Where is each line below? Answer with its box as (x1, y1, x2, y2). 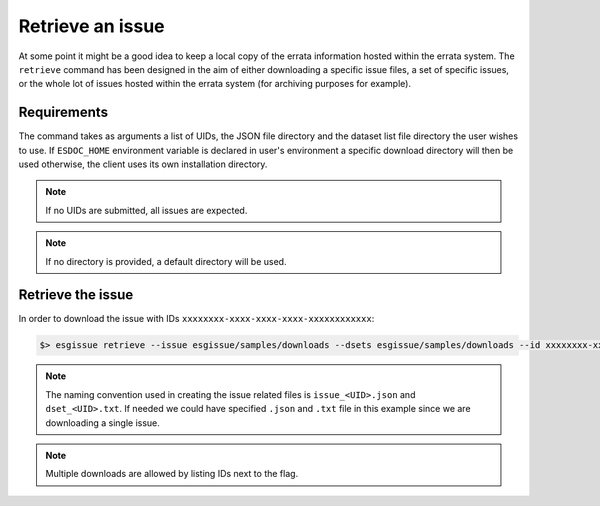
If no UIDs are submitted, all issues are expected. (45, 204, 248, 216)
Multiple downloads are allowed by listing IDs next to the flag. (45, 468, 299, 480)
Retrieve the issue (18, 286, 134, 304)
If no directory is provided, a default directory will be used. (45, 255, 287, 267)
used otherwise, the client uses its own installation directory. (18, 158, 268, 170)
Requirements (18, 104, 109, 121)
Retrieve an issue (18, 15, 165, 37)
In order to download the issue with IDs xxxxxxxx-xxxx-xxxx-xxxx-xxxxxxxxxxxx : (18, 313, 375, 325)
